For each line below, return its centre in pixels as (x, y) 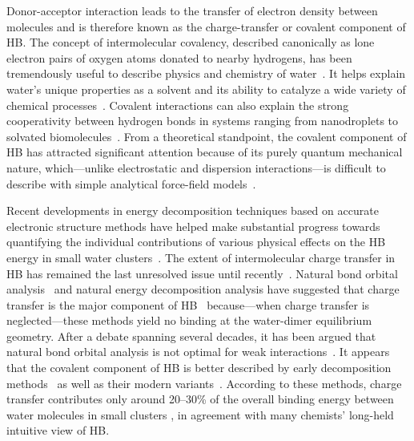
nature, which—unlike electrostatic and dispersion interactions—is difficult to (196, 167)
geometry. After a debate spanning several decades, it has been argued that (191, 336)
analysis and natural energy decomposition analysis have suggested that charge (203, 289)
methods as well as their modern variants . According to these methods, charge (204, 383)
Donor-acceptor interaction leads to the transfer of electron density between (192, 10)
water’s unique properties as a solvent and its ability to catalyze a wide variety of (206, 89)
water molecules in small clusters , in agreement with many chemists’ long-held (200, 414)
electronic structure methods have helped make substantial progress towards (193, 226)
